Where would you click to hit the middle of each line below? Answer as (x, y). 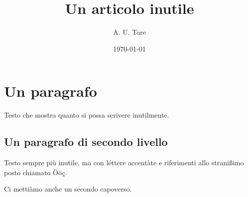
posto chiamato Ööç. (36, 172)
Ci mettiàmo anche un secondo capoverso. (68, 189)
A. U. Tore (129, 32)
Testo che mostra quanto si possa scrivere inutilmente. (87, 115)
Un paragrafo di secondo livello (86, 142)
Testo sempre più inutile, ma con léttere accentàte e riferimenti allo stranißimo (124, 163)
